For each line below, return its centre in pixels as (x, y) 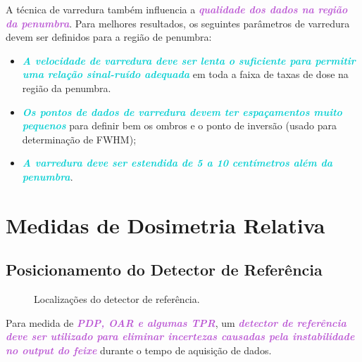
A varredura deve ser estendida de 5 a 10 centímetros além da (177, 163)
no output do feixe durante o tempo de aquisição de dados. (139, 350)
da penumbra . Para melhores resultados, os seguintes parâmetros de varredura (178, 23)
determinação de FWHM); (79, 139)
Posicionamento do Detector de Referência (164, 270)
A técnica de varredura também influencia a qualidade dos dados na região (177, 9)
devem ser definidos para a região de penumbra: (109, 37)
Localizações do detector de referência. (117, 299)
